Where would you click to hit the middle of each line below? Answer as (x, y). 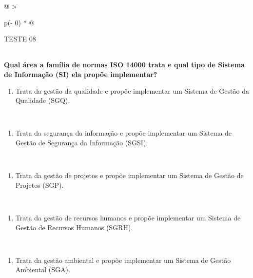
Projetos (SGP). (39, 185)
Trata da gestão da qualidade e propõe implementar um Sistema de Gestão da (132, 90)
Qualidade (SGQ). (43, 100)
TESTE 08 (20, 39)
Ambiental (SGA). (43, 269)
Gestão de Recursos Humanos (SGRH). (74, 227)
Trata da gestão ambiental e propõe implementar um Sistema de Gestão (123, 260)
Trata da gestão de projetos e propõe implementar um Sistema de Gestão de (129, 175)
